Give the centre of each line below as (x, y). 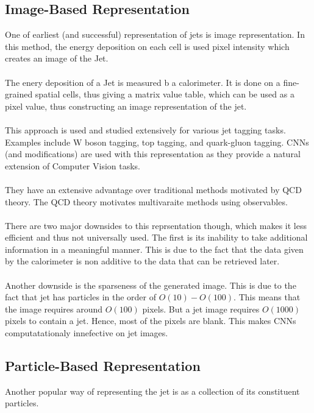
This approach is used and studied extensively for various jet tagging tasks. (145, 129)
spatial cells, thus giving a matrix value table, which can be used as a (165, 94)
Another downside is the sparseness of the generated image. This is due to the (151, 285)
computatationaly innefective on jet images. (87, 333)
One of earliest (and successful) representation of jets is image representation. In (155, 34)
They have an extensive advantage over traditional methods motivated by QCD (153, 189)
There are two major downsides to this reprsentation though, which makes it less (156, 225)
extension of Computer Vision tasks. (73, 165)
